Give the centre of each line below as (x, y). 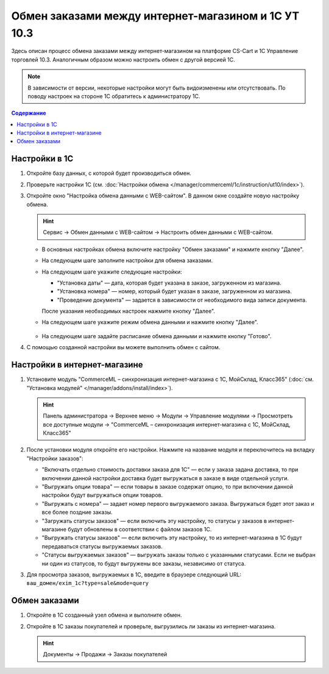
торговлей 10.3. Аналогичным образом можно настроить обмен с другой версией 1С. (123, 59)
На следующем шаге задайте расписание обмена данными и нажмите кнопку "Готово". (157, 336)
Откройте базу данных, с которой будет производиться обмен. (109, 173)
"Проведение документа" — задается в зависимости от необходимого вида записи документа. (182, 300)
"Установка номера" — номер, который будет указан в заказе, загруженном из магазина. (174, 291)
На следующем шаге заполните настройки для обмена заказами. (127, 261)
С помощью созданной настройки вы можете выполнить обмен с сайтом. (123, 347)
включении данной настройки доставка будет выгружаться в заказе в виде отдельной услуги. (165, 478)
